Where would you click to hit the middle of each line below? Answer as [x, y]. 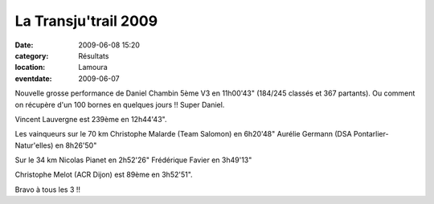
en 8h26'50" [76, 145]
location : [30, 67]
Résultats [94, 55]
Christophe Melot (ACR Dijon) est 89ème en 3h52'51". [104, 175]
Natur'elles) [34, 145]
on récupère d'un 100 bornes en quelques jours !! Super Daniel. [120, 104]
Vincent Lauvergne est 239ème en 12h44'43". [91, 119]
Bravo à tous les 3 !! [47, 190]
